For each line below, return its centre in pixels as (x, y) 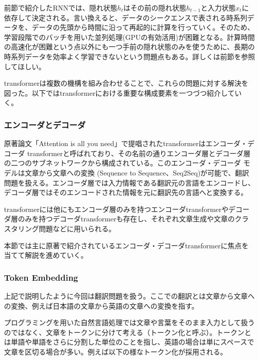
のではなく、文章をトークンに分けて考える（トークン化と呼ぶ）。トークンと (128, 332)
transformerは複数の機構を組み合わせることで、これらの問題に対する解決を (126, 83)
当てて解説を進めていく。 (46, 255)
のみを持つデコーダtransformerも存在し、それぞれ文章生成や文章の (126, 219)
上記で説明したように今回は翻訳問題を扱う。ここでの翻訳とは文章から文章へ (129, 295)
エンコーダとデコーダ (45, 124)
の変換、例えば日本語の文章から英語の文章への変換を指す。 (101, 305)
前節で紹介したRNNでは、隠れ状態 (61, 7)
